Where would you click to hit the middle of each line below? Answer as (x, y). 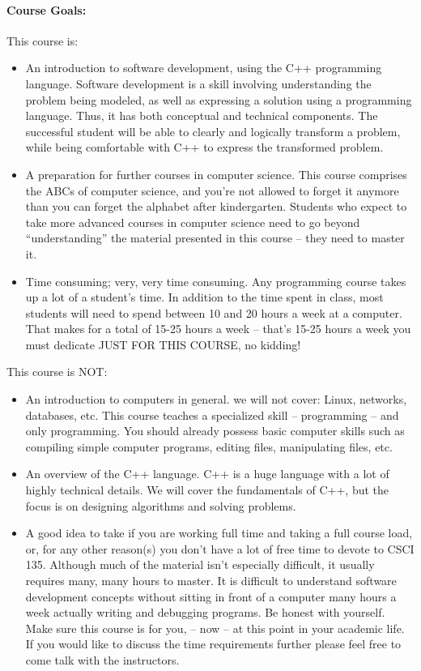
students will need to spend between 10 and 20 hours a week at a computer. (214, 312)
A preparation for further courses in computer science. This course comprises (216, 174)
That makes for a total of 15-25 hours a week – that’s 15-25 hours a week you (218, 329)
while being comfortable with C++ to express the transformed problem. (204, 147)
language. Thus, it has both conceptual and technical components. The (202, 115)
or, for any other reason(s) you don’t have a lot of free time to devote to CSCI (220, 548)
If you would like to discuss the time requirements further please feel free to (213, 644)
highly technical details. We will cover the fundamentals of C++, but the (207, 490)
